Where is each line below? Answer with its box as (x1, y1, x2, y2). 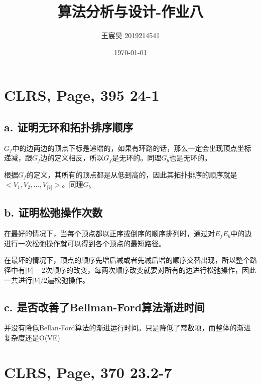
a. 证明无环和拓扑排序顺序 (4, 119, 134, 134)
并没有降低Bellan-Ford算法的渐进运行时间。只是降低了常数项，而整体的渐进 (4, 322, 251, 333)
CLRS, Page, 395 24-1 (4, 85, 160, 105)
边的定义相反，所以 (40, 152, 104, 163)
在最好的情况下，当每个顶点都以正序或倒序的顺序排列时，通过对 (4, 228, 215, 239)
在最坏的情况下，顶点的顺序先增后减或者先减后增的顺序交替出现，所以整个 (4, 255, 250, 265)
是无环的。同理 (112, 152, 162, 163)
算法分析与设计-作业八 (57, 1, 204, 22)
